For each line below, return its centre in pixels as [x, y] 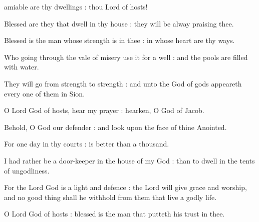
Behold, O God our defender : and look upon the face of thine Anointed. [115, 127]
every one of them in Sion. [45, 93]
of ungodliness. [27, 170]
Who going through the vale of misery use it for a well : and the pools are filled [126, 57]
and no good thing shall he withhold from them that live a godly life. [110, 197]
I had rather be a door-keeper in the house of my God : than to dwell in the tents [129, 160]
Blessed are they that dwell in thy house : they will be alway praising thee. [119, 23]
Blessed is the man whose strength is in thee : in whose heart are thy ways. [119, 40]
